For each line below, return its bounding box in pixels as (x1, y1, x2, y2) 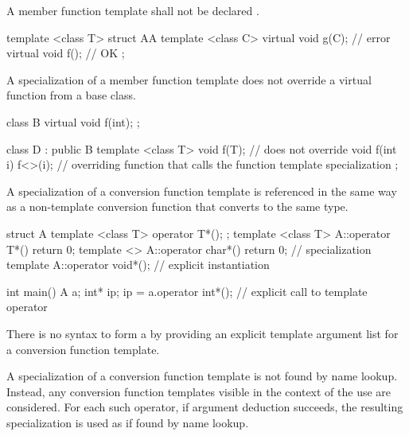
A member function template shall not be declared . (6, 2, 259, 18)
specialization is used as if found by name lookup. (6, 414, 249, 430)
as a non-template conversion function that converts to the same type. (6, 198, 349, 215)
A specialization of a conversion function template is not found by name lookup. (6, 368, 398, 384)
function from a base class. (6, 87, 136, 103)
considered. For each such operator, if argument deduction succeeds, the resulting (6, 399, 403, 415)
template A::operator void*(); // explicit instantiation (6, 256, 270, 273)
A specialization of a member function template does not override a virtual (6, 71, 372, 88)
